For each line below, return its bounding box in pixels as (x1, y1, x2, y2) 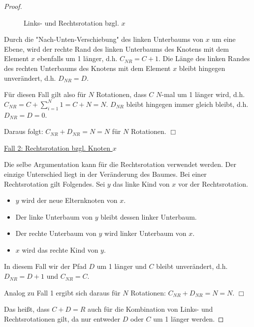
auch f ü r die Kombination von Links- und (87, 304, 213, 314)
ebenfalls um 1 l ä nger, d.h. (37, 53, 118, 64)
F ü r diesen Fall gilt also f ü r (4, 89, 86, 99)
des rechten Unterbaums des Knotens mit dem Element (4, 63, 171, 73)
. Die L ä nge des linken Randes (158, 53, 250, 64)
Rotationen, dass (96, 89, 147, 99)
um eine (212, 34, 236, 44)
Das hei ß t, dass (4, 304, 50, 314)
